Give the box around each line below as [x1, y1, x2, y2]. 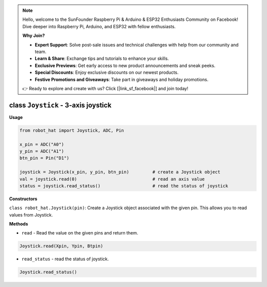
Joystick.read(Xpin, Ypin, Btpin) [19, 243, 103, 249]
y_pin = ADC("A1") [19, 148, 64, 154]
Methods [9, 221, 28, 227]
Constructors [9, 196, 38, 202]
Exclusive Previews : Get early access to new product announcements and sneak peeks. [35, 62, 216, 68]
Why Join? [22, 33, 45, 39]
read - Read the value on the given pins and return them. [21, 230, 138, 236]
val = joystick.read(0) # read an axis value [19, 176, 205, 182]
